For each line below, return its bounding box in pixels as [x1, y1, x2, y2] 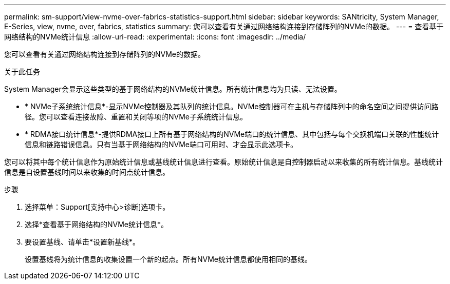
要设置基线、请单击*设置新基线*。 [25, 237, 140, 246]
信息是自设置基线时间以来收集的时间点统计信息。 [4, 168, 170, 176]
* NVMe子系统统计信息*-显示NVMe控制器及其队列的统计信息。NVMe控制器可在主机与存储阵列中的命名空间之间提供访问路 [25, 102, 439, 111]
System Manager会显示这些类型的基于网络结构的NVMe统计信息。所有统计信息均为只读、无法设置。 [4, 85, 342, 93]
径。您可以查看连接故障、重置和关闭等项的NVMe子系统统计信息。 [25, 112, 248, 121]
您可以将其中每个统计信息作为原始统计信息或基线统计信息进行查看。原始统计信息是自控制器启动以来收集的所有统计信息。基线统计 [4, 157, 443, 166]
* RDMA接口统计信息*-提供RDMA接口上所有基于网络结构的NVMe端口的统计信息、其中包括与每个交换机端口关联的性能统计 [25, 130, 439, 138]
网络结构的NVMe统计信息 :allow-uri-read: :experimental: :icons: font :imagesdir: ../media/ [4, 32, 306, 41]
